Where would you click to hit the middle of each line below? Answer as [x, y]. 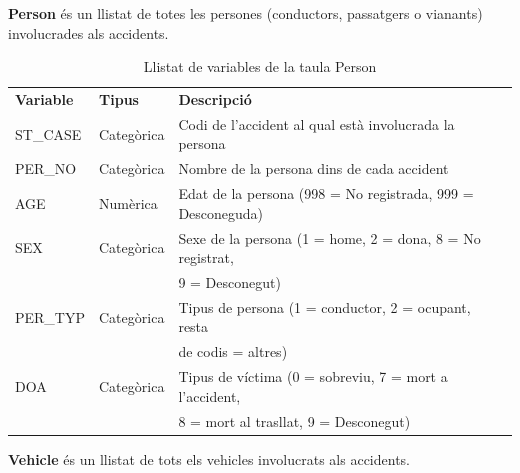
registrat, [206, 257]
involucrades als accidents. [88, 32]
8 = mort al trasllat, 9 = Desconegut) [294, 420]
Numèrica [128, 202]
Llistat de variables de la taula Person [260, 66]
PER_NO [46, 168]
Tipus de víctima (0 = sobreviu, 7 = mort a [313, 376]
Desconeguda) [221, 212]
